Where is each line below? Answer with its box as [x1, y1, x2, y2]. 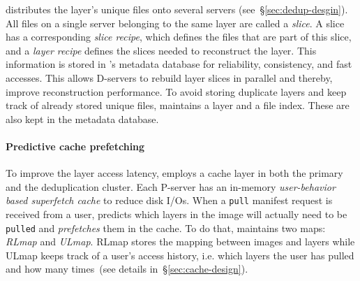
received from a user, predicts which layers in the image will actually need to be [6, 206, 347, 221]
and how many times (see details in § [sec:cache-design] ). [6, 261, 248, 276]
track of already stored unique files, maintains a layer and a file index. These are [6, 98, 350, 113]
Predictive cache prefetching [6, 138, 145, 153]
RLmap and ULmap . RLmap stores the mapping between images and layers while [6, 234, 355, 249]
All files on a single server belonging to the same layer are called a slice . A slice [6, 15, 345, 30]
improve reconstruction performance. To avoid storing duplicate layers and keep [6, 84, 347, 99]
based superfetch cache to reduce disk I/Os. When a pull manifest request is [6, 193, 333, 208]
